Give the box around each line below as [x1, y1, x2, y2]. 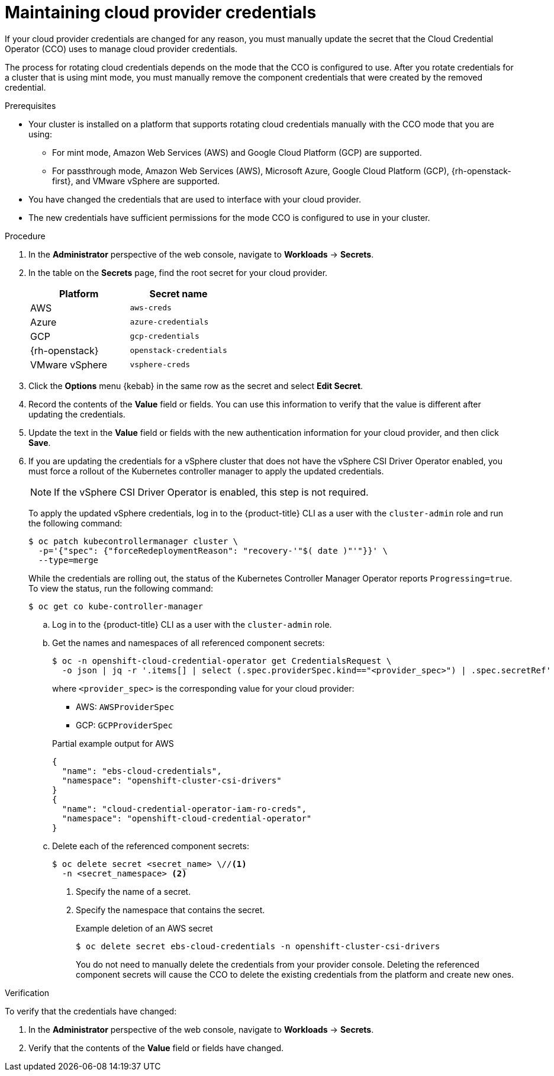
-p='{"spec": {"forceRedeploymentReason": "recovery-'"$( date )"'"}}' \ [38, 545, 388, 555]
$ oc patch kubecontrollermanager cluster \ [28, 536, 239, 546]
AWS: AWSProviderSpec [76, 701, 175, 712]
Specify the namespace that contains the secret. [76, 904, 265, 915]
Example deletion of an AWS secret [76, 923, 213, 933]
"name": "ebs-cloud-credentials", [62, 766, 222, 776]
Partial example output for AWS [52, 738, 174, 749]
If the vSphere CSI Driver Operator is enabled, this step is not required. [54, 486, 369, 498]
